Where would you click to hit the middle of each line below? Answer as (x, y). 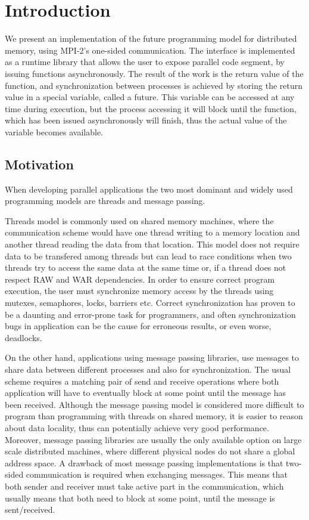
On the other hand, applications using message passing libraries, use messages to (152, 357)
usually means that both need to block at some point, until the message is (140, 498)
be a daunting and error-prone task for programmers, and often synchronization (150, 314)
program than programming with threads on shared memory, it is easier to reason (154, 416)
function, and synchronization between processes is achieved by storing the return (154, 85)
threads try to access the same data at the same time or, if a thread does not (146, 267)
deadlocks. (24, 337)
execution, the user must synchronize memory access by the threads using (139, 291)
